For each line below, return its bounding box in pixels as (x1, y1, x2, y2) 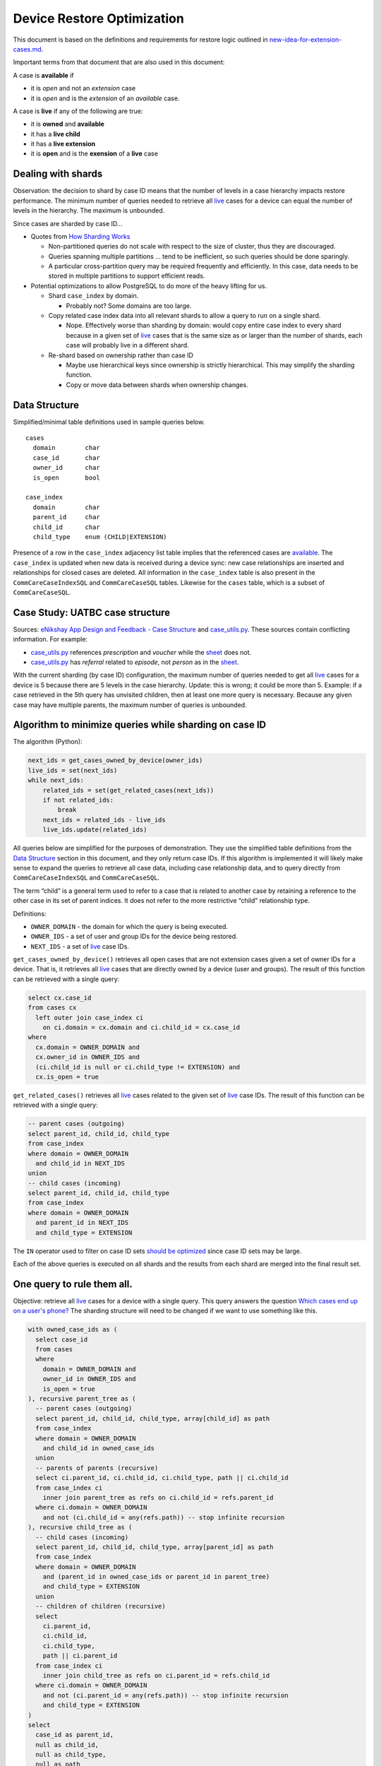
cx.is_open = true (35, 1072, 99, 1081)
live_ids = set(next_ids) (28, 766, 118, 774)
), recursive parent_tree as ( (28, 1395, 137, 1403)
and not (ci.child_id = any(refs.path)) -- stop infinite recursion (42, 1513, 285, 1522)
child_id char (32, 523, 100, 531)
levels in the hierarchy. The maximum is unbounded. (13, 206, 165, 215)
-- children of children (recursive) (35, 1602, 166, 1611)
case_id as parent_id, (35, 1731, 114, 1739)
